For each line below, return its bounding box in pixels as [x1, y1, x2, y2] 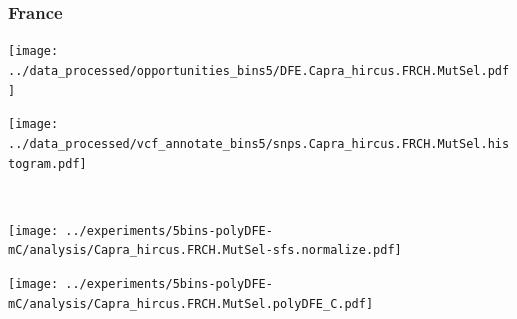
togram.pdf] [8, 156, 87, 171]
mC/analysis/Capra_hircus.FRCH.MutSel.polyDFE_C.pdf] [8, 296, 374, 311]
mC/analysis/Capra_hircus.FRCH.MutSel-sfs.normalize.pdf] [8, 243, 402, 258]
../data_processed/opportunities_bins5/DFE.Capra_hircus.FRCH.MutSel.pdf [8, 63, 510, 78]
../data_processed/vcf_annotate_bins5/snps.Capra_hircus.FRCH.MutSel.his [8, 136, 510, 151]
